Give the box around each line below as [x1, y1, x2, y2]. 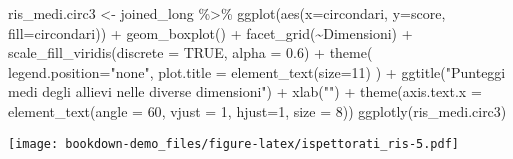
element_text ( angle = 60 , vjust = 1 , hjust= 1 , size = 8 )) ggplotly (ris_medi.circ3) [8, 100, 507, 121]
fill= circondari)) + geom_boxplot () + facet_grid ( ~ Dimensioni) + [8, 22, 413, 43]
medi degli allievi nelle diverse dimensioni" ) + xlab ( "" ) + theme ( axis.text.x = [8, 81, 482, 102]
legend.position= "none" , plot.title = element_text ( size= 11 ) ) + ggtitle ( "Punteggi [8, 61, 506, 82]
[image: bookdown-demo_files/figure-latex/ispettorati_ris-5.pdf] [8, 136, 460, 151]
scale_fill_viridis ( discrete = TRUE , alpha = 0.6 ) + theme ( [8, 42, 373, 63]
